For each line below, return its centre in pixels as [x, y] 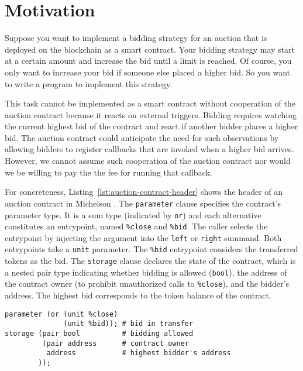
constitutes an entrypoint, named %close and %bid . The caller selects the [136, 226]
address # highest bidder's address [139, 353]
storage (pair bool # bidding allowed [99, 334]
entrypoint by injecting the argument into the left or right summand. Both [143, 237]
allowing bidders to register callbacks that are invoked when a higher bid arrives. [149, 149]
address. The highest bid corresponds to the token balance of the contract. [138, 295]
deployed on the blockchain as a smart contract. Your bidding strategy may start [150, 49]
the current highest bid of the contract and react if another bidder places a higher [151, 126]
